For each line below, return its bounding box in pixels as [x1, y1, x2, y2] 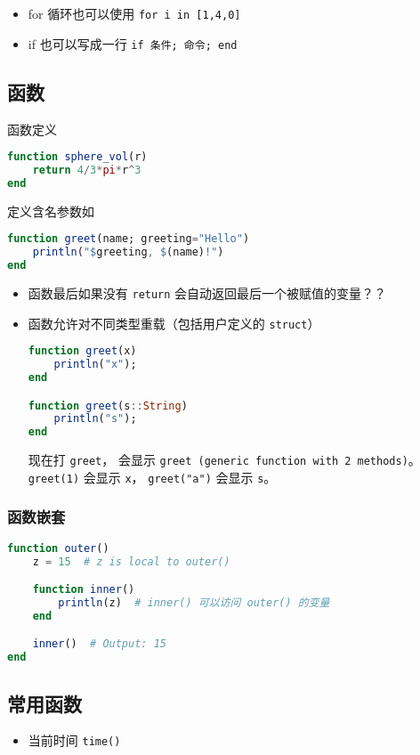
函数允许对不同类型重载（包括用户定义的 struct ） [28, 313, 320, 332]
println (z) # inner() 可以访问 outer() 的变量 [58, 596, 330, 609]
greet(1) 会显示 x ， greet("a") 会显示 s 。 [28, 467, 277, 486]
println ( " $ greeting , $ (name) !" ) [32, 246, 224, 259]
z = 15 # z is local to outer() [32, 555, 230, 568]
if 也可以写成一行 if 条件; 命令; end [28, 34, 238, 53]
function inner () [32, 583, 135, 597]
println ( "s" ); [53, 412, 137, 426]
